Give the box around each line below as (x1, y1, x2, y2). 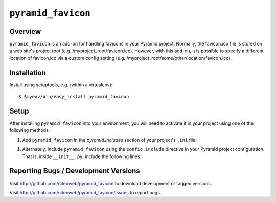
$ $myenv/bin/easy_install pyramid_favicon (18, 94, 129, 100)
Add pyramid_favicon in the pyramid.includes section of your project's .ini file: (22, 137, 197, 143)
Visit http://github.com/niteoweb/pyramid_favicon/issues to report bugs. (9, 189, 162, 195)
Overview (9, 27, 41, 36)
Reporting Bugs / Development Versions (9, 167, 140, 175)
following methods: (9, 127, 50, 133)
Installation (9, 68, 46, 77)
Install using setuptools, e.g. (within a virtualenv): (9, 82, 113, 88)
